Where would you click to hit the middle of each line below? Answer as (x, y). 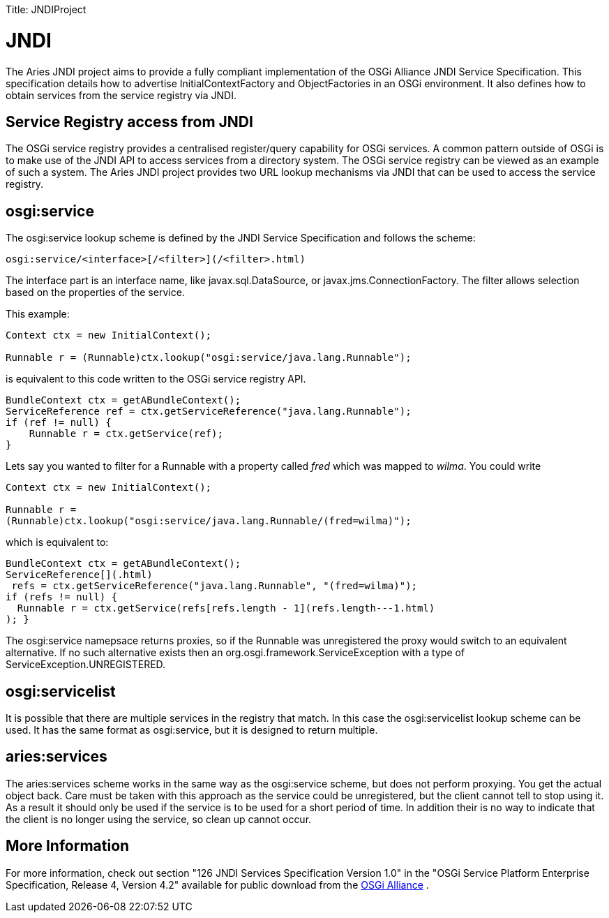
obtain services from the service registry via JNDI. (121, 95)
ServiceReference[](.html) (79, 575)
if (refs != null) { (62, 597)
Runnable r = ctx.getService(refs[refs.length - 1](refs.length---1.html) (226, 608)
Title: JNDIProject (46, 9)
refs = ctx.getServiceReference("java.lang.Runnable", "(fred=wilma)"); (215, 586)
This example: (38, 314)
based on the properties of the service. (95, 293)
